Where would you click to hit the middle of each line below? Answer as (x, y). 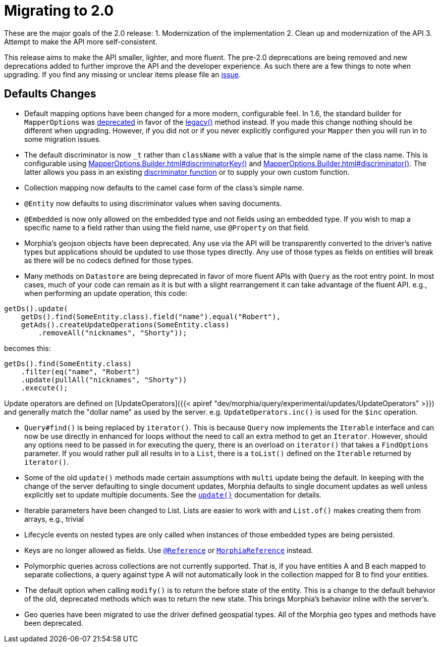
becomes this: (27, 348)
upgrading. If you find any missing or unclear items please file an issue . (123, 74)
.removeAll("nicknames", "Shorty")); (113, 333)
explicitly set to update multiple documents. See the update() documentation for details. (173, 494)
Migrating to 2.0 (59, 11)
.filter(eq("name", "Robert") (80, 371)
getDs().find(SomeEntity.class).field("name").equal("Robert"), (151, 316)
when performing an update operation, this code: (106, 293)
